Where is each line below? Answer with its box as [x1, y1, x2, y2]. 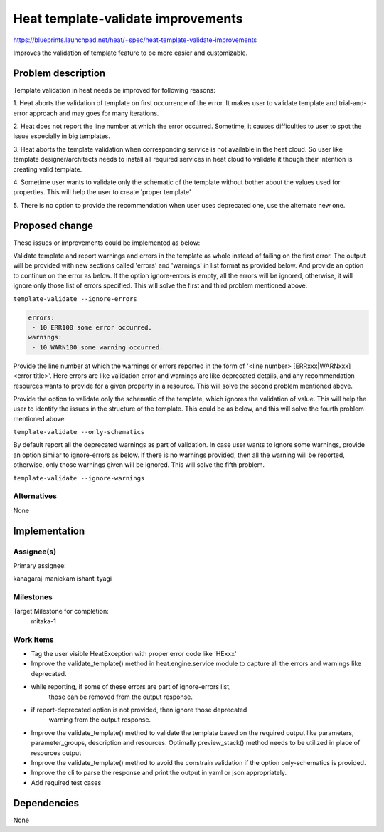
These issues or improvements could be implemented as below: [13, 238, 201, 247]
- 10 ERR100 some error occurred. [32, 323, 152, 331]
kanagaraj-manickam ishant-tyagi [13, 574, 112, 583]
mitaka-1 [31, 616, 56, 626]
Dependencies [13, 797, 80, 809]
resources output [31, 748, 82, 757]
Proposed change [13, 219, 94, 231]
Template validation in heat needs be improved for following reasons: [13, 85, 216, 94]
